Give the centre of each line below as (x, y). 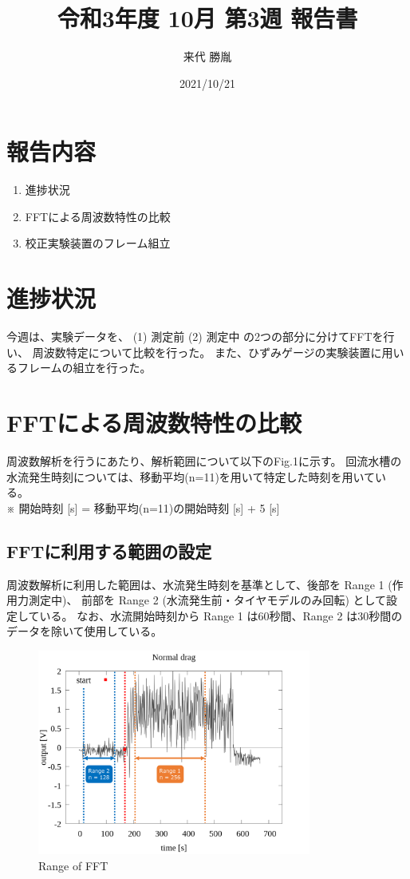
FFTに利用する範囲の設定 (109, 550)
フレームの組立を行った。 (84, 368)
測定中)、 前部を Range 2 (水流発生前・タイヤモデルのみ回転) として (207, 600)
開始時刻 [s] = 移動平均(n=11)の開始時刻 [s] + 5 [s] (149, 507)
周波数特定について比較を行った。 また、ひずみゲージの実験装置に (207, 352)
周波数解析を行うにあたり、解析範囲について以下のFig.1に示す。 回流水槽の (204, 461)
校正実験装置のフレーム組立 (98, 243)
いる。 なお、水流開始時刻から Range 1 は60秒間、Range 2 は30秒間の (221, 615)
